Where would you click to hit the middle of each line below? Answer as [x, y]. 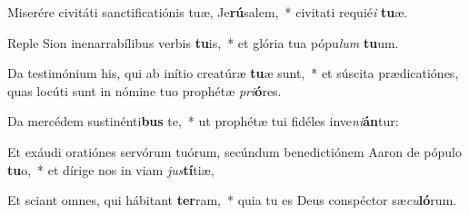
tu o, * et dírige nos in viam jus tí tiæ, [111, 169]
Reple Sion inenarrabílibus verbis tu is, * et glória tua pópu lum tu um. [203, 42]
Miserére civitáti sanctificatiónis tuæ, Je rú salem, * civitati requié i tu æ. [208, 12]
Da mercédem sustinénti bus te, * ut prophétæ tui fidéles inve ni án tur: [203, 121]
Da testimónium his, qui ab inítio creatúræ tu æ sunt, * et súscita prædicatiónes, [233, 73]
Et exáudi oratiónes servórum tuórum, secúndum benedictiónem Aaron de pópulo [234, 151]
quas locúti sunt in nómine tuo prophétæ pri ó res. [145, 90]
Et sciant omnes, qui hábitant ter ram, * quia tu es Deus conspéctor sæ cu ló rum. [232, 200]
